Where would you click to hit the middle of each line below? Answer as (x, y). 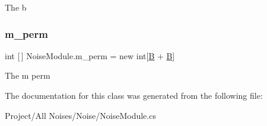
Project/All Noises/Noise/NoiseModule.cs (80, 115)
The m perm (28, 75)
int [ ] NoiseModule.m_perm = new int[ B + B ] (90, 55)
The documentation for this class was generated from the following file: (134, 95)
